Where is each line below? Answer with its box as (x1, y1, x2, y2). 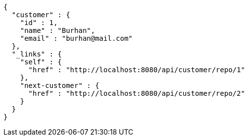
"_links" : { (11, 50, 62, 58)
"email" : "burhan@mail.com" (20, 34, 133, 42)
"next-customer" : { (20, 82, 99, 89)
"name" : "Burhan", (20, 27, 95, 34)
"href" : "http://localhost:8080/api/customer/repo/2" (28, 89, 245, 97)
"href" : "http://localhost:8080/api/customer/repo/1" (28, 66, 245, 74)
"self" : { (20, 58, 62, 66)
